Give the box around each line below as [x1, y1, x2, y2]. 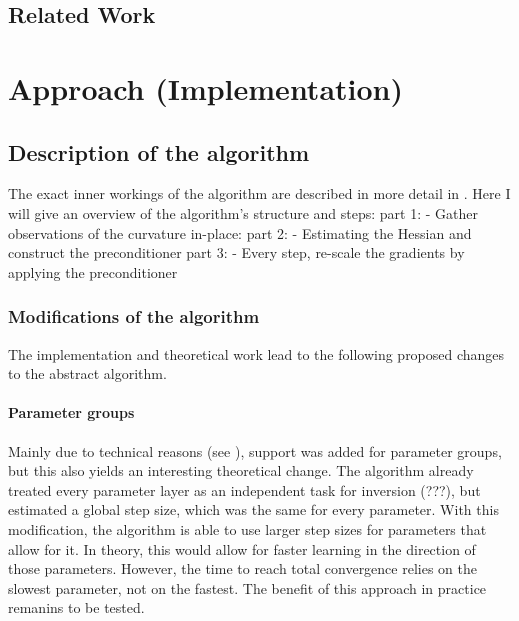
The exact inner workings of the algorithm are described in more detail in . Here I [8, 183, 511, 204]
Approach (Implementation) [8, 67, 403, 108]
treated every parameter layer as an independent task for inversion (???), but [8, 479, 481, 500]
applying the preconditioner [8, 261, 178, 282]
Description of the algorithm [8, 136, 310, 167]
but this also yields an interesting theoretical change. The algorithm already [8, 460, 474, 481]
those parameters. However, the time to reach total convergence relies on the [8, 558, 477, 579]
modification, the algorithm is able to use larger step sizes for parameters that [8, 518, 487, 539]
